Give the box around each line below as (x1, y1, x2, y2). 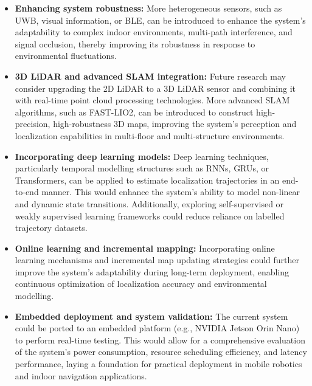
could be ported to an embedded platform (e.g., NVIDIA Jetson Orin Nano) (15, 322, 300, 334)
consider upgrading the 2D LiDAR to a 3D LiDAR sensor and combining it (15, 81, 296, 94)
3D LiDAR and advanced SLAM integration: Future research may (15, 69, 286, 82)
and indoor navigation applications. (15, 369, 147, 382)
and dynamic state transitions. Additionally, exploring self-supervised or (15, 197, 284, 210)
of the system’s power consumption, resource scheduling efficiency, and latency (15, 345, 307, 358)
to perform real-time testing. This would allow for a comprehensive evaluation (15, 333, 305, 346)
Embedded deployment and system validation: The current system (15, 309, 288, 322)
